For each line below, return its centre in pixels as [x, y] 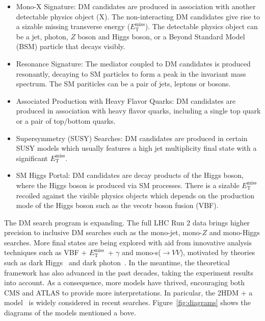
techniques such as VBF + [46, 252]
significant [32, 158]
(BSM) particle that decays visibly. [71, 46]
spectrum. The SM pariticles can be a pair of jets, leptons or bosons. [123, 84]
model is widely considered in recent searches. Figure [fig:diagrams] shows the [127, 302]
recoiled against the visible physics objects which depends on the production [135, 195]
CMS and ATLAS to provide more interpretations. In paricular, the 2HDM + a [128, 292]
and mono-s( [141, 252]
